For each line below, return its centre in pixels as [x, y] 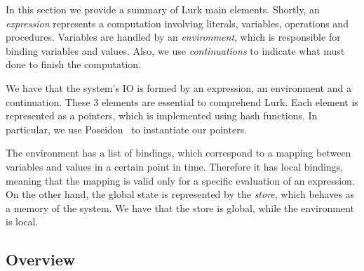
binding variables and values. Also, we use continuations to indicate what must [175, 50]
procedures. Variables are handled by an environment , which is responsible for [173, 37]
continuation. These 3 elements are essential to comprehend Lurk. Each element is [182, 101]
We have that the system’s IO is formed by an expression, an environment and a [178, 87]
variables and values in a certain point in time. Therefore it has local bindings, [175, 166]
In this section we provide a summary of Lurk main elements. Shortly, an [163, 9]
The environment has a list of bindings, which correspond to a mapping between [178, 153]
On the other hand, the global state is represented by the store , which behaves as [180, 194]
